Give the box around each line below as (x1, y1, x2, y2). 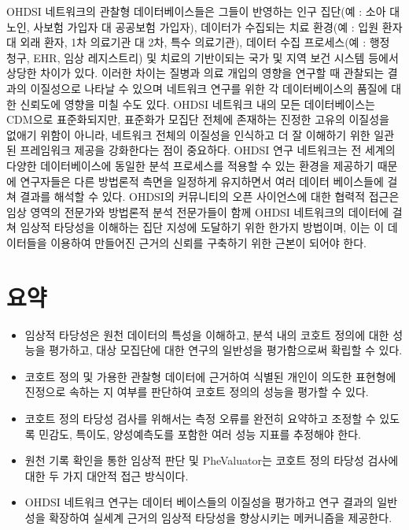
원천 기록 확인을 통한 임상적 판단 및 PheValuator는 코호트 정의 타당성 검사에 (24, 452, 399, 469)
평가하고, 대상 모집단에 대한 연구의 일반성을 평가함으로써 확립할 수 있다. (49, 342, 403, 358)
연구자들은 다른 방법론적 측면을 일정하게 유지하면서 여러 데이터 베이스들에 (20, 172, 384, 189)
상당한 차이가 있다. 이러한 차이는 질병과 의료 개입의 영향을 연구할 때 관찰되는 (6, 65, 385, 81)
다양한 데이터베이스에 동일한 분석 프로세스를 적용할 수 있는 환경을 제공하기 (6, 157, 374, 173)
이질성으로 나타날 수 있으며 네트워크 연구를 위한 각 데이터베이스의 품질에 (30, 80, 388, 96)
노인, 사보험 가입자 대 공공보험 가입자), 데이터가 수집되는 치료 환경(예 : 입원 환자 (6, 18, 403, 35)
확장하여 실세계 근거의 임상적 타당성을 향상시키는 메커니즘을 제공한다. (49, 509, 392, 525)
